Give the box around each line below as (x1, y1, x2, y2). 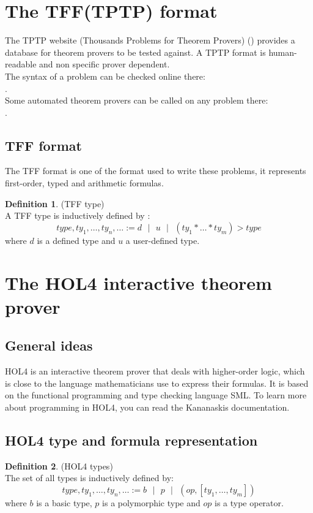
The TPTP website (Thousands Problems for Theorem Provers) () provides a (5, 34, 295, 47)
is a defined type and (37, 234, 116, 246)
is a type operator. (214, 496, 284, 509)
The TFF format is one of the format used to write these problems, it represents (5, 164, 306, 177)
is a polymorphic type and (102, 496, 201, 509)
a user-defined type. (125, 234, 200, 246)
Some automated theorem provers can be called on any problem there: (5, 94, 268, 107)
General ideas (5, 336, 93, 355)
